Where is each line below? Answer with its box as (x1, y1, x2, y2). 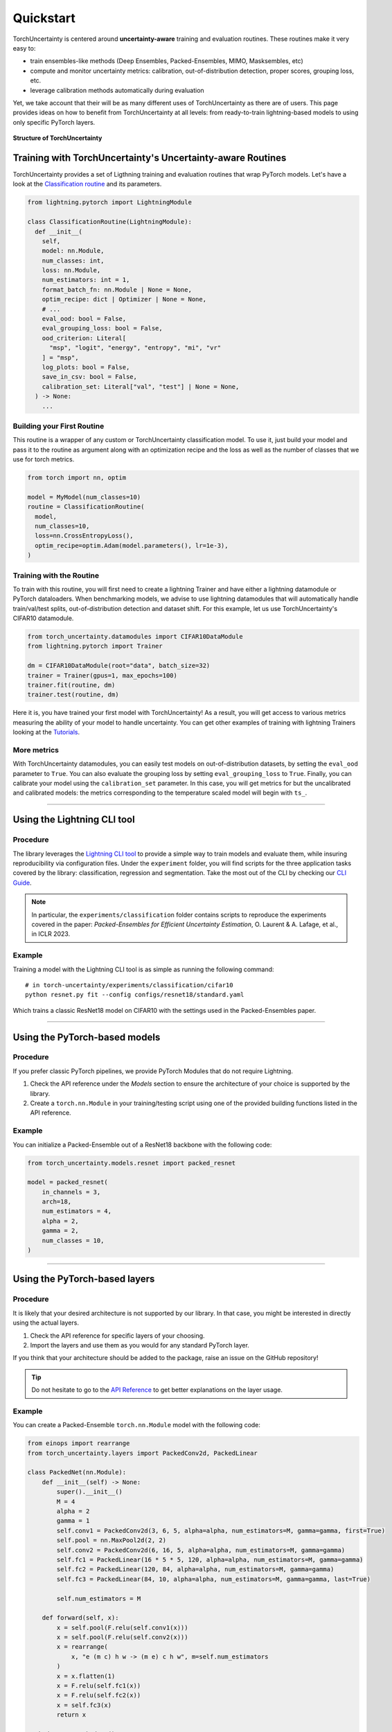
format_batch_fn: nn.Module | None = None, (42, 285, 192, 294)
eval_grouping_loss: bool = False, (42, 324, 163, 333)
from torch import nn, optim (27, 474, 127, 481)
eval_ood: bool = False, (42, 315, 127, 323)
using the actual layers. (12, 1318, 80, 1327)
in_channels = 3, (42, 1188, 101, 1196)
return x (56, 1711, 87, 1719)
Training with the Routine (12, 570, 100, 580)
